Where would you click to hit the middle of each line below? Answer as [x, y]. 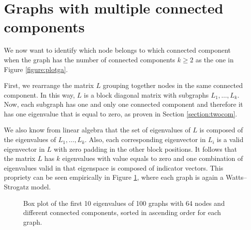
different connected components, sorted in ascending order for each [122, 212]
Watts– [236, 177]
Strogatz [16, 187]
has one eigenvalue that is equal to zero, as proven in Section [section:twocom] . [121, 113]
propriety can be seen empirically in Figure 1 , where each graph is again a [114, 177]
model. [41, 187]
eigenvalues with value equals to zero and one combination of [153, 158]
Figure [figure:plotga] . [36, 69]
